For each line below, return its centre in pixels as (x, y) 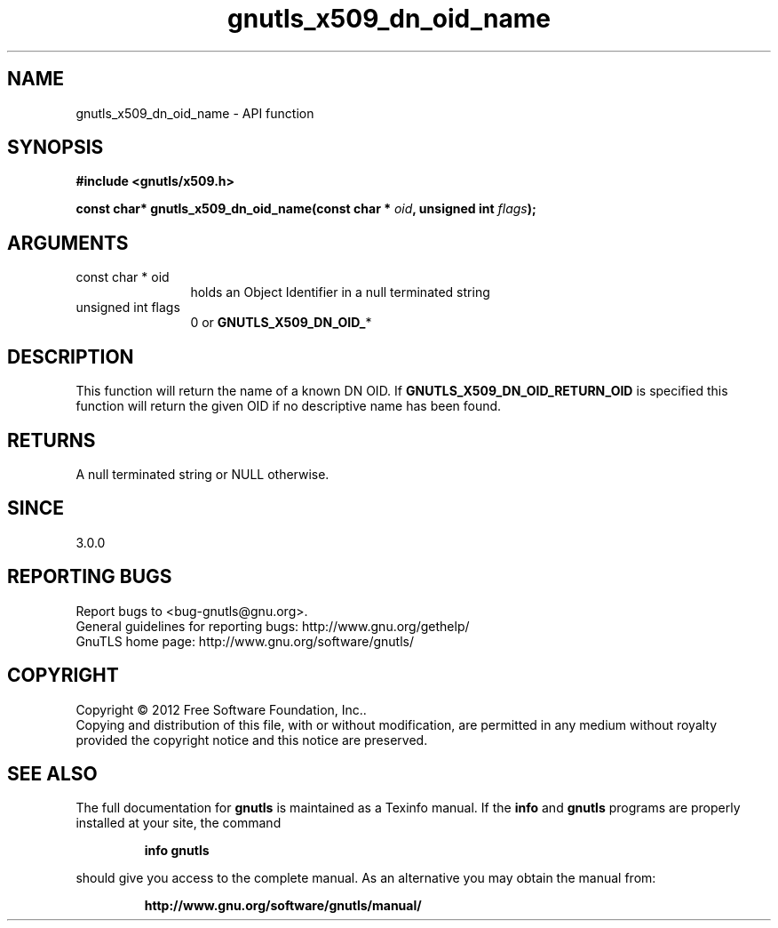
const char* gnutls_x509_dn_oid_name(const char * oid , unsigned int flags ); (306, 209)
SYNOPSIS (56, 148)
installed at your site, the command (179, 823)
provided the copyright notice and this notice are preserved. (252, 740)
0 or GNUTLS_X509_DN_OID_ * (281, 323)
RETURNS (52, 440)
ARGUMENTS (68, 243)
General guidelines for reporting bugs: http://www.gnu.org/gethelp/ (273, 626)
